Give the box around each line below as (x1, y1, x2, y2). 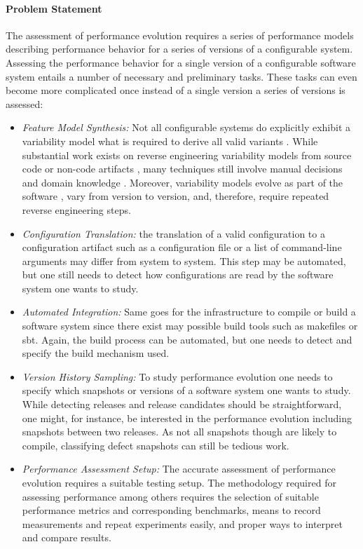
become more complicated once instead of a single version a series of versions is (6, 83, 345, 97)
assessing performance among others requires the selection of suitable (22, 489, 319, 503)
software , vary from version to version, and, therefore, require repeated (22, 189, 329, 203)
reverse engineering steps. (22, 202, 131, 217)
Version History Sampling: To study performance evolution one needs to (22, 369, 333, 384)
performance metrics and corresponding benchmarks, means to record (22, 503, 321, 517)
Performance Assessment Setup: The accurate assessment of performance (22, 461, 336, 476)
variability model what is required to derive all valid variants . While (22, 133, 318, 148)
